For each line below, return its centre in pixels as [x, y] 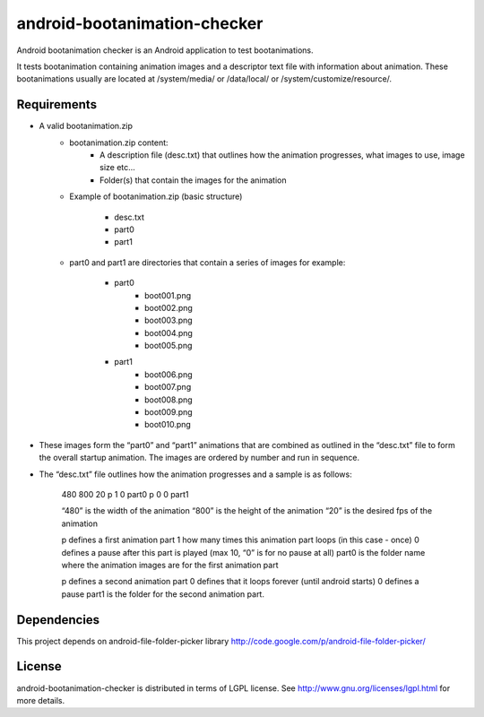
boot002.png [169, 307]
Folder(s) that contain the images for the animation [193, 180]
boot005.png [169, 346]
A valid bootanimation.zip [86, 126]
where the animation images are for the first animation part [170, 565]
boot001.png [168, 295]
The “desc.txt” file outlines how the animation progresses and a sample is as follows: [196, 474]
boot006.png [169, 374]
